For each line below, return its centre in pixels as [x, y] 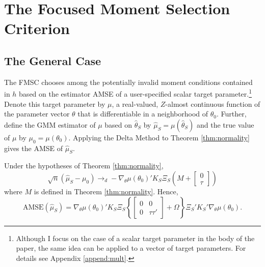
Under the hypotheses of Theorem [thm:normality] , [84, 166]
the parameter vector [37, 114]
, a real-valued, [135, 103]
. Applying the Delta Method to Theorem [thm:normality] [159, 137]
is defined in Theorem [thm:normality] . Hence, [106, 191]
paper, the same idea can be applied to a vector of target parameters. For [131, 248]
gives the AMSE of [33, 148]
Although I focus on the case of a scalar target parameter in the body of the [135, 238]
